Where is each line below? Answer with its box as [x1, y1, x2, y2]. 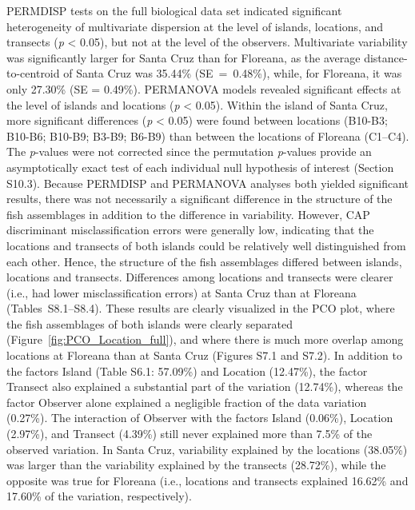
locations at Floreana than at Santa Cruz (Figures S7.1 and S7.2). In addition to [6, 347, 402, 364]
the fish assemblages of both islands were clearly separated [6, 315, 293, 332]
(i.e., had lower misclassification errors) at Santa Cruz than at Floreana [6, 284, 357, 301]
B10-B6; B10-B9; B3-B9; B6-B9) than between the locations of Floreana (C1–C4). [6, 127, 409, 144]
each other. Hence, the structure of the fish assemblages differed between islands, [6, 253, 402, 269]
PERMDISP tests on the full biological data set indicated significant [6, 2, 342, 18]
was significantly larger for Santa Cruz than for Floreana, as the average [6, 49, 361, 66]
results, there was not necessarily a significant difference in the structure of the [6, 190, 393, 207]
